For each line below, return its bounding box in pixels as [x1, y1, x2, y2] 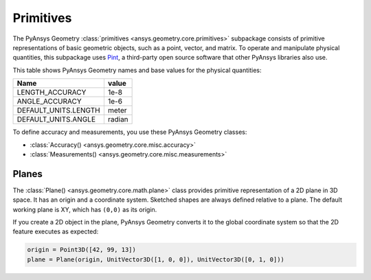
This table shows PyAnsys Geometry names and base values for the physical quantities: [12, 66, 262, 74]
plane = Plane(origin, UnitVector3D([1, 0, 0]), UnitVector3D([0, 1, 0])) [27, 255, 285, 264]
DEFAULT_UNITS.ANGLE [16, 115, 96, 124]
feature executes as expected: [12, 227, 99, 236]
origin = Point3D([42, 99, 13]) [27, 246, 137, 254]
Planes [12, 168, 43, 180]
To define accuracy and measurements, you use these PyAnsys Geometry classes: [12, 128, 247, 137]
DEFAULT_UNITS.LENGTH [16, 106, 100, 115]
